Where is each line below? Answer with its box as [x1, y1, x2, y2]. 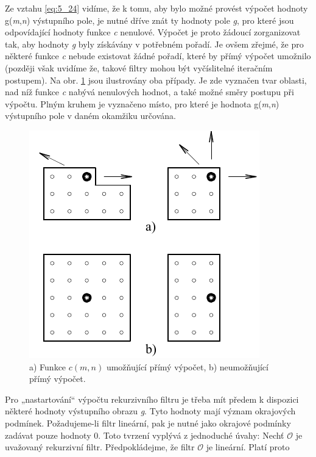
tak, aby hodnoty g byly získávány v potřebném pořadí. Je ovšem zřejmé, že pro [5, 37, 304, 50]
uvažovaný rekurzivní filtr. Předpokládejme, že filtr [5, 441, 195, 453]
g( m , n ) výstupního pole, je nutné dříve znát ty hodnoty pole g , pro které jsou [5, 13, 294, 26]
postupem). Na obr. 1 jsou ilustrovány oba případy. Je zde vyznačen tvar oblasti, [5, 73, 307, 86]
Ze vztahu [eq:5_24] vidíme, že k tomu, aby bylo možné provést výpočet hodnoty [5, 2, 308, 14]
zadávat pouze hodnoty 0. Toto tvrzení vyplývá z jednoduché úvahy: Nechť [5, 428, 284, 441]
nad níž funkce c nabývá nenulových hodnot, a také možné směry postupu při [5, 85, 294, 98]
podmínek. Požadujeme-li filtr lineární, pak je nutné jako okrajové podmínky [5, 416, 291, 429]
